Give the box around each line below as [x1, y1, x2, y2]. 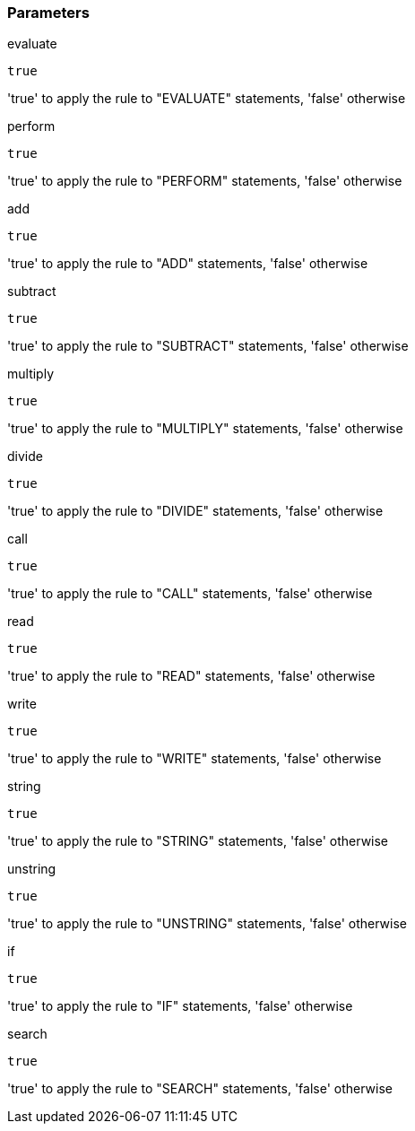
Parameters [7, 4, 90, 22]
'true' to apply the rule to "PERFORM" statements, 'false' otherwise [7, 173, 402, 189]
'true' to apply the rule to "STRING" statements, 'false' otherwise [7, 833, 389, 849]
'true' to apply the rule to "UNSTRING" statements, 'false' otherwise [7, 916, 407, 932]
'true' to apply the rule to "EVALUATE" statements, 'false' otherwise [7, 91, 406, 107]
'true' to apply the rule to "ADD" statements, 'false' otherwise [7, 256, 368, 272]
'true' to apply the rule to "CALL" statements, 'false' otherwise [7, 586, 373, 602]
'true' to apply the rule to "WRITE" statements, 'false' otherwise [7, 751, 382, 767]
